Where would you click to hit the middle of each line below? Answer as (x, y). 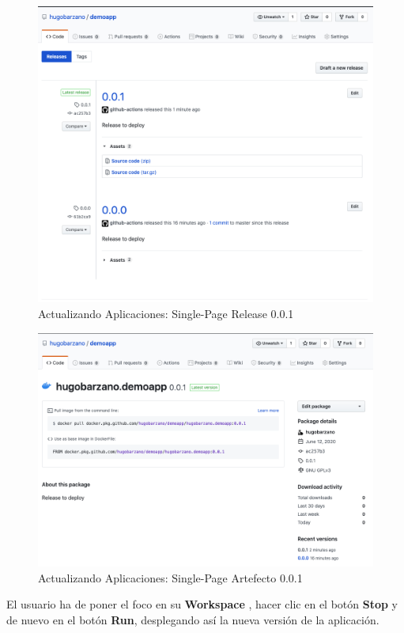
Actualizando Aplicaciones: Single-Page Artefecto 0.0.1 (170, 577)
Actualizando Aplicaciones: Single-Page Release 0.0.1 (166, 313)
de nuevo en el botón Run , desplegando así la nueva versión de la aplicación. (193, 619)
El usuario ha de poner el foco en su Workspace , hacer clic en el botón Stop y (202, 604)
